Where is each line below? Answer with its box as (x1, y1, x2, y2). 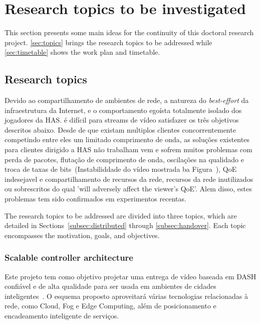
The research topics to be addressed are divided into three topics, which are (5, 210, 237, 221)
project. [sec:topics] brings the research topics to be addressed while (5, 37, 212, 47)
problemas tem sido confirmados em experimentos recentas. (5, 193, 186, 204)
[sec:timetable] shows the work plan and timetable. (5, 47, 160, 57)
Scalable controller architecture (5, 251, 133, 264)
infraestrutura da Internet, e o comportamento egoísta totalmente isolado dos (5, 104, 242, 115)
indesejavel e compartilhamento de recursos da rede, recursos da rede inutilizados (5, 173, 253, 184)
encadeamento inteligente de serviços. (5, 310, 119, 321)
